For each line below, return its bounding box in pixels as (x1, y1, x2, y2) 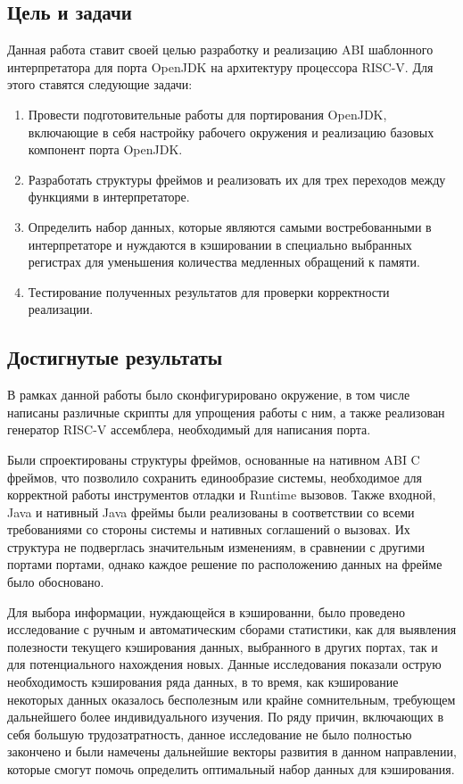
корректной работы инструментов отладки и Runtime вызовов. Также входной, (7, 485, 436, 504)
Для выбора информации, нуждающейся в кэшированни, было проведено (7, 602, 405, 621)
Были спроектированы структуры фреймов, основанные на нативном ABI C (7, 450, 420, 468)
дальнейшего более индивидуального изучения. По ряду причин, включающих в (7, 707, 444, 726)
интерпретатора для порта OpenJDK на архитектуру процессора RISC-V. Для (7, 57, 434, 76)
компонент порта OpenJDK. (28, 140, 183, 159)
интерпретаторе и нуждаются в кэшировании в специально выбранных (28, 235, 412, 253)
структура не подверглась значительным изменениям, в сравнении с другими (7, 537, 425, 556)
